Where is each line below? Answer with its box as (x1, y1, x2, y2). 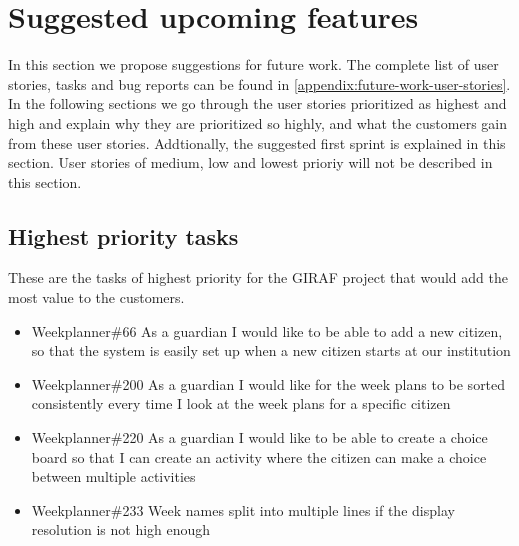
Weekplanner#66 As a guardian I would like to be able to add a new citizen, (31, 320, 503, 341)
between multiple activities (31, 466, 196, 487)
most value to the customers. (8, 287, 185, 308)
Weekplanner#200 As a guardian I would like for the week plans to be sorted (31, 373, 506, 394)
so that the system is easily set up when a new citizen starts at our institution (31, 340, 511, 361)
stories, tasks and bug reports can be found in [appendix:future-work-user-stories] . (8, 73, 511, 94)
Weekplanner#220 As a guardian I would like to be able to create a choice (31, 427, 488, 448)
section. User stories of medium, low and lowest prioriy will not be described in (8, 152, 493, 173)
